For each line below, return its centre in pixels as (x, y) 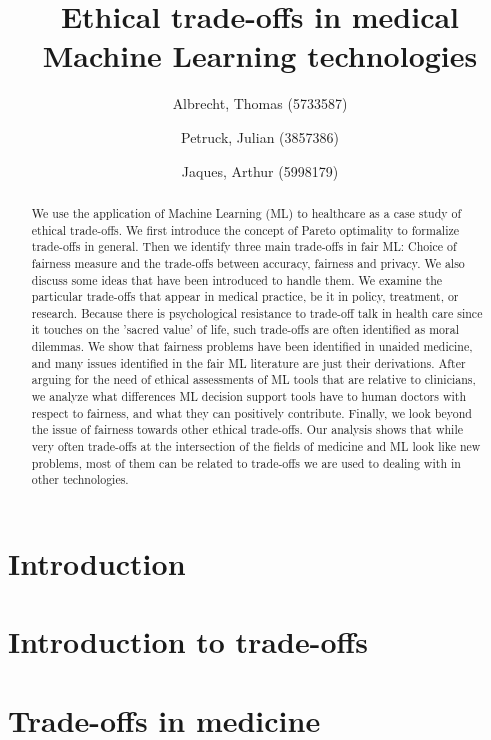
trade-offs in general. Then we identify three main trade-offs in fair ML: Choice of (244, 246)
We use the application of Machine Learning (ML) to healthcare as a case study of (246, 212)
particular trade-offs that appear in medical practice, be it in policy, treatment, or (245, 296)
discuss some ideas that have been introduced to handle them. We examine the (237, 279)
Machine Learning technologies (260, 55)
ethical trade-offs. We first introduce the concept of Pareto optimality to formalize (245, 229)
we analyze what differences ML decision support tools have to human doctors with (249, 396)
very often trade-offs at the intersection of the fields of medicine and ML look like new (256, 446)
